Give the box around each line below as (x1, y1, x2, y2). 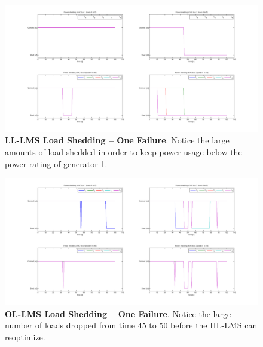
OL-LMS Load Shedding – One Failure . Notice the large (5, 307, 231, 320)
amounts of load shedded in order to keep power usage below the (5, 146, 242, 158)
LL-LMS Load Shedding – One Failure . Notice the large (5, 134, 230, 146)
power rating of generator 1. (5, 157, 108, 170)
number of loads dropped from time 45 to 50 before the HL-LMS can (5, 319, 258, 331)
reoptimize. (5, 330, 45, 343)
